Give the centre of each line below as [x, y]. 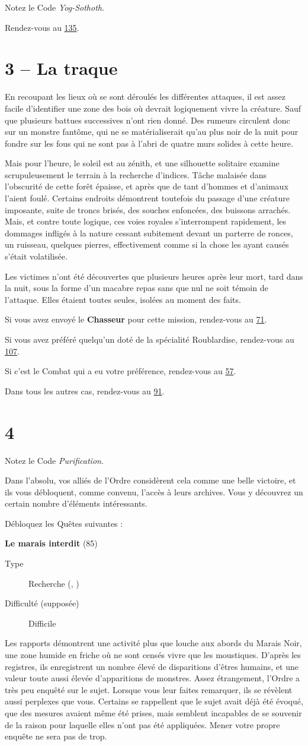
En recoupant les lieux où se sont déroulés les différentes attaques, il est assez [145, 97]
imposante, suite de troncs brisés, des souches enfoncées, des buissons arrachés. [148, 209]
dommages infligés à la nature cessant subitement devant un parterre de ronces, [149, 233]
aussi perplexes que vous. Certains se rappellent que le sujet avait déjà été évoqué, [154, 701]
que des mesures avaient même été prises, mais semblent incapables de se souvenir [153, 713]
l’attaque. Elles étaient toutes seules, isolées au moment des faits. [123, 299]
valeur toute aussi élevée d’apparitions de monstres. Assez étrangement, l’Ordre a [153, 678]
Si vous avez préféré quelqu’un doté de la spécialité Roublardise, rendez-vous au [150, 339]
